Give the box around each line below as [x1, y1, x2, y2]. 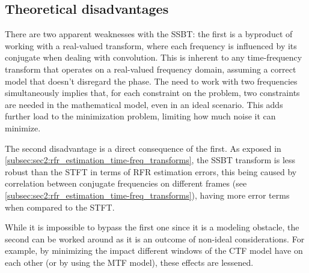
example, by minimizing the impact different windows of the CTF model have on [5, 244, 303, 257]
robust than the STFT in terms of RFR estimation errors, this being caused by [5, 165, 297, 178]
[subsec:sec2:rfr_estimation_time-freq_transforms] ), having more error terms [5, 188, 290, 201]
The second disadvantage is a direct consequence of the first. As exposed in [5, 142, 281, 154]
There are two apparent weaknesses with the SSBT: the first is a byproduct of [5, 28, 293, 40]
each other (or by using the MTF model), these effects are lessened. [5, 256, 254, 268]
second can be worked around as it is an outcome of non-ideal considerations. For [5, 232, 305, 245]
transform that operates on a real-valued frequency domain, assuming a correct [5, 62, 296, 75]
